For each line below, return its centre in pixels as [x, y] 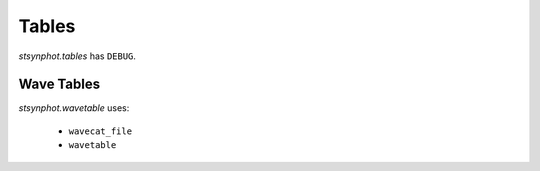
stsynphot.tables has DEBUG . [77, 56]
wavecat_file [100, 131]
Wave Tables [59, 84]
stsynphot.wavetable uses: [74, 108]
